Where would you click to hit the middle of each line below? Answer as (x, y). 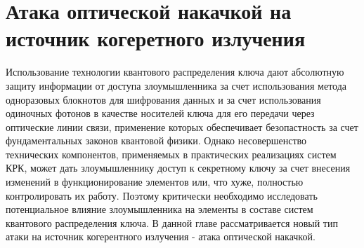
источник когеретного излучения (156, 38)
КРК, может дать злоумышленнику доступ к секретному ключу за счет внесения (178, 168)
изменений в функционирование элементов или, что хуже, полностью (155, 182)
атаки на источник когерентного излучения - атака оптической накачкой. (161, 236)
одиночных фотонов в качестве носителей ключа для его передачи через (160, 113)
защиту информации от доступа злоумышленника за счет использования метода (176, 85)
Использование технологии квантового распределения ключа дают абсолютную (175, 72)
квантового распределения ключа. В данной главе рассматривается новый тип (172, 222)
